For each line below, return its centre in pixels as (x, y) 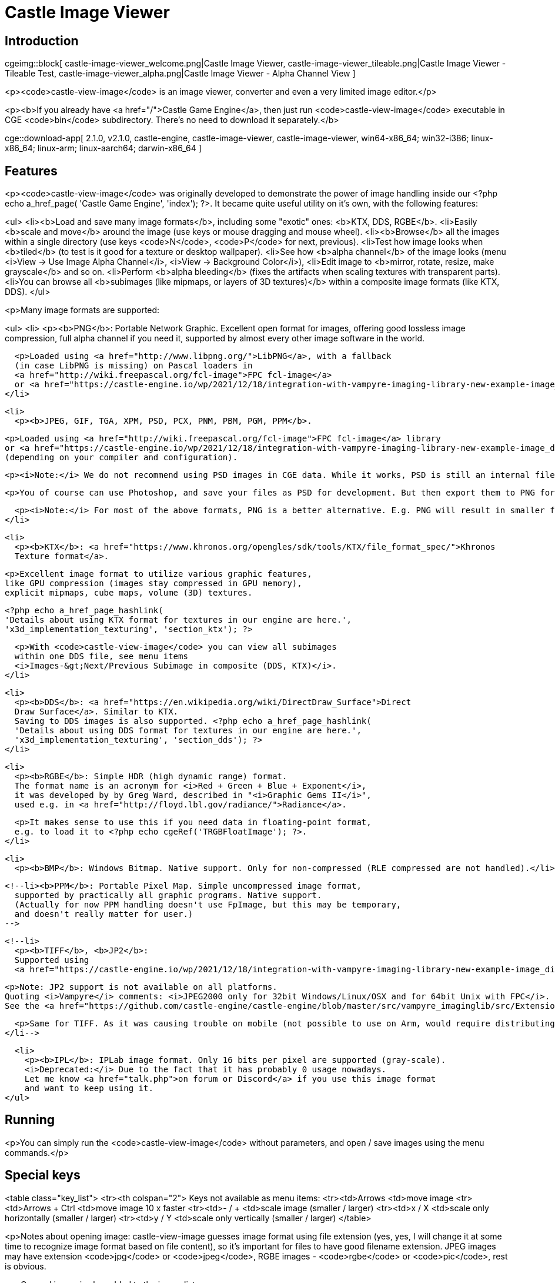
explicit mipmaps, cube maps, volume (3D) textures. (129, 593)
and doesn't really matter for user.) (104, 914)
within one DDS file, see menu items (101, 657)
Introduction (42, 41)
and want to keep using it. (89, 1088)
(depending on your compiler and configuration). (121, 458)
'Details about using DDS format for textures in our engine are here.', (188, 731)
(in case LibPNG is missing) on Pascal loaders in (133, 366)
